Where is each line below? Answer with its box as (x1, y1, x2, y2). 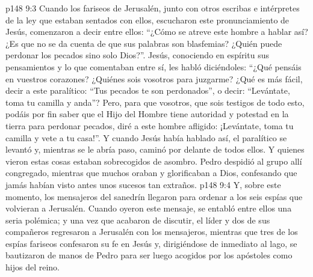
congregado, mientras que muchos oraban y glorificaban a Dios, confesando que (5, 166, 297, 179)
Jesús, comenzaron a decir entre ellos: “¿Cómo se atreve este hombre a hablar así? (5, 25, 308, 38)
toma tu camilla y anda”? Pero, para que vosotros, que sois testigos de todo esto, (5, 96, 305, 108)
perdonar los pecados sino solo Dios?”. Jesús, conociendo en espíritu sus (5, 49, 269, 61)
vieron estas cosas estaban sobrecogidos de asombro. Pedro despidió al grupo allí (5, 154, 302, 167)
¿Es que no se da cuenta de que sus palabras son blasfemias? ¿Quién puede (5, 37, 282, 49)
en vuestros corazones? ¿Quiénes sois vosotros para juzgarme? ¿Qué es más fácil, (5, 72, 303, 85)
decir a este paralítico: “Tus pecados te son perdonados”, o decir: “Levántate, (5, 84, 290, 97)
